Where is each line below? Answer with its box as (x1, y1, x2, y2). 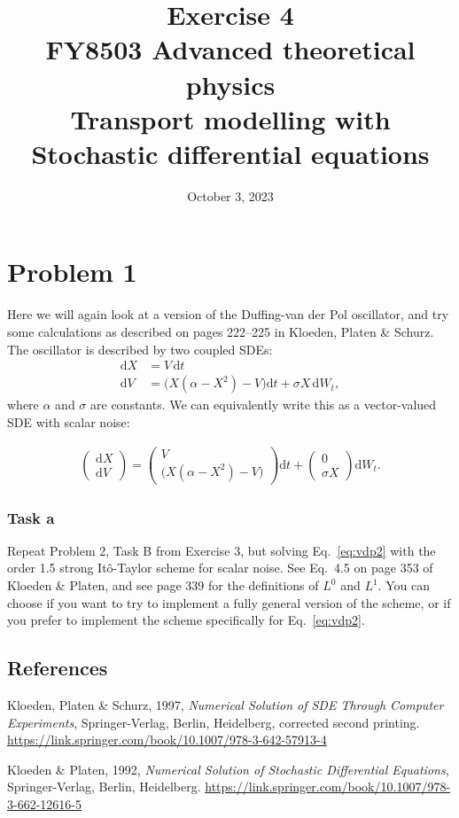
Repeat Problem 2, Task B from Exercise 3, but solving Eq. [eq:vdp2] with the (7, 541, 436, 559)
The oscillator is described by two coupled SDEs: (7, 339, 273, 358)
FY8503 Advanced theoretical (45, 31, 416, 67)
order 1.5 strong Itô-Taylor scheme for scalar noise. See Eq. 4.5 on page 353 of (7, 558, 433, 577)
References (7, 654, 108, 682)
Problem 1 (7, 253, 137, 290)
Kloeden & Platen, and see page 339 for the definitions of (7, 576, 319, 594)
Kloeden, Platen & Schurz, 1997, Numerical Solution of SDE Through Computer (7, 695, 444, 713)
